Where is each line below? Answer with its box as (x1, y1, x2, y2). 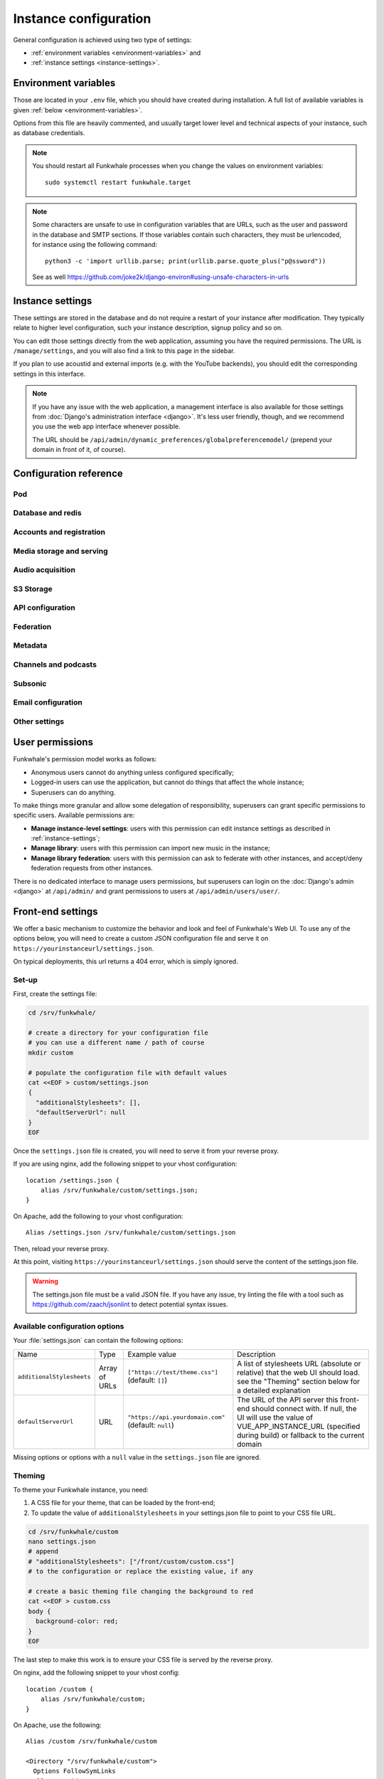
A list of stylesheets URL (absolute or (237, 1358, 361, 1368)
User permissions (13, 737, 94, 749)
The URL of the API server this (237, 1395, 338, 1405)
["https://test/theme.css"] (127, 1368, 218, 1376)
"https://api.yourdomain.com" (127, 1413, 225, 1421)
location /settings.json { (26, 1176, 120, 1184)
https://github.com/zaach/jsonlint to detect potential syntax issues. (32, 1300, 229, 1309)
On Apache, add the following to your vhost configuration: (13, 1212, 183, 1220)
